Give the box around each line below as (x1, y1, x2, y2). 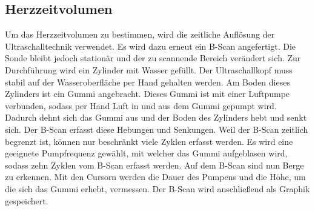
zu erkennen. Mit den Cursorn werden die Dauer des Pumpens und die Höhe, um (5, 170, 306, 183)
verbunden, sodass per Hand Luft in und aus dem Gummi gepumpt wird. (5, 99, 277, 112)
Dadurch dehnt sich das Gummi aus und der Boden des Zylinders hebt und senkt (5, 111, 307, 124)
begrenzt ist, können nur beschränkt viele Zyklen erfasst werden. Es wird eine (5, 135, 293, 147)
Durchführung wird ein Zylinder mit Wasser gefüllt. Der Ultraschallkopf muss (5, 63, 293, 76)
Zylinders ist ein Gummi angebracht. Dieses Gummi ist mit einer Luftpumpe (5, 87, 290, 100)
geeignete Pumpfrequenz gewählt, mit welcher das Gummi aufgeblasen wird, (5, 147, 288, 159)
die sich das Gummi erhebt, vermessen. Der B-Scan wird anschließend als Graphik (5, 182, 310, 195)
